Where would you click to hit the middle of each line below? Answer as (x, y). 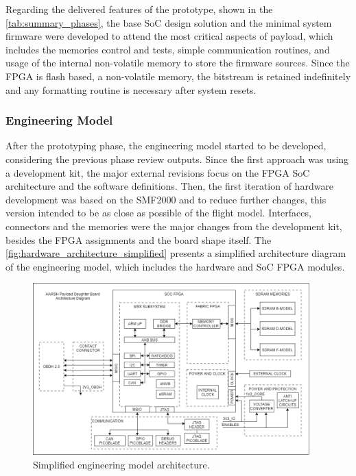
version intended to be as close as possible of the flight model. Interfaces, (158, 213)
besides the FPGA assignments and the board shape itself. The (139, 239)
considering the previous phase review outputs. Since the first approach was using (177, 159)
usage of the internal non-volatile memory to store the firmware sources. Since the (178, 63)
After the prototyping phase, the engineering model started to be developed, (166, 146)
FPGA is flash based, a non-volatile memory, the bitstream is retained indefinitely (178, 76)
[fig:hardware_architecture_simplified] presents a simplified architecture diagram (176, 253)
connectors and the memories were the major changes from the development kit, (174, 226)
